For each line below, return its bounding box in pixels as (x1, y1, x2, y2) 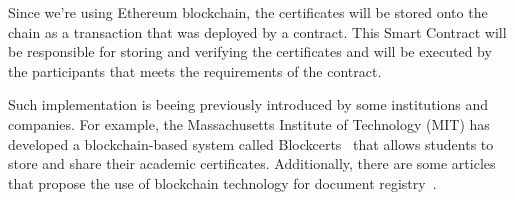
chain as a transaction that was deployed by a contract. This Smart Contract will (8, 21, 507, 42)
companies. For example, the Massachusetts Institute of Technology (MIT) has (8, 113, 490, 134)
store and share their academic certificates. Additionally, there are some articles (8, 153, 496, 174)
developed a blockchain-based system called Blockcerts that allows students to (8, 133, 494, 154)
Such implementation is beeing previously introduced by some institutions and (8, 94, 489, 115)
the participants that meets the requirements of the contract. (8, 60, 382, 81)
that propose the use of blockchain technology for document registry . (8, 172, 437, 193)
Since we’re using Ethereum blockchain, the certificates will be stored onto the (8, 2, 488, 22)
